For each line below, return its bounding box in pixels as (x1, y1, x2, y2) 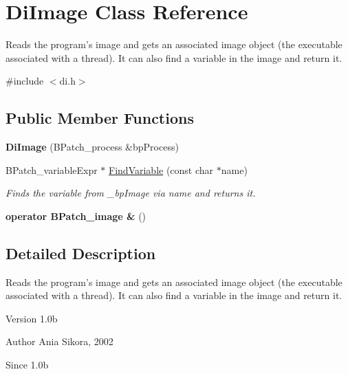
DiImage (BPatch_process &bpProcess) (6, 140, 179, 154)
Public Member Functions (6, 107, 194, 129)
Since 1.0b (6, 357, 49, 372)
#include (6, 74, 44, 88)
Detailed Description (6, 242, 156, 263)
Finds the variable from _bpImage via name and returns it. (6, 186, 256, 200)
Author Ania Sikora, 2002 (6, 334, 113, 349)
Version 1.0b (6, 311, 58, 325)
